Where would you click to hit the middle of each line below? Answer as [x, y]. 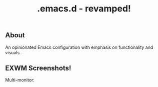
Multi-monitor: [20, 80]
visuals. [13, 52]
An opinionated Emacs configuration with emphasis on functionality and [79, 47]
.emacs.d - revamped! [84, 9]
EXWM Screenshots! [38, 68]
